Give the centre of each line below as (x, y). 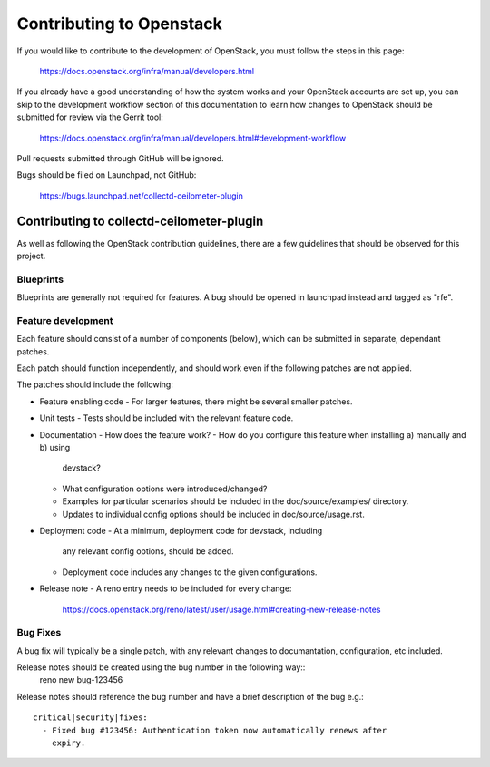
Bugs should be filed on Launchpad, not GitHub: (107, 175)
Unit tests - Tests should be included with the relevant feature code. (167, 418)
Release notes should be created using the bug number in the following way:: (161, 667)
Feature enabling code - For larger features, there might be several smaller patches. (196, 401)
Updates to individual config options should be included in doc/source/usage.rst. (213, 514)
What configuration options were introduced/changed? (165, 489)
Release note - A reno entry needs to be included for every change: (166, 588)
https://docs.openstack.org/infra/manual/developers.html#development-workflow (193, 138)
